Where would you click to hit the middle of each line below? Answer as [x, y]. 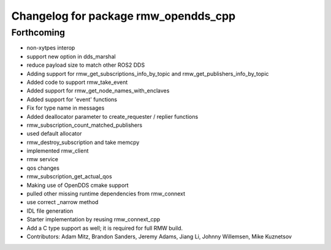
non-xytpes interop [51, 48]
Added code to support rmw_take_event [77, 82]
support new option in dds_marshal [71, 56]
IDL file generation [50, 211]
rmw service [42, 159]
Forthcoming [38, 32]
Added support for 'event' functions [72, 99]
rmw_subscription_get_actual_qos [70, 176]
